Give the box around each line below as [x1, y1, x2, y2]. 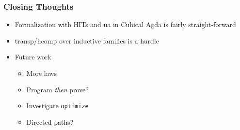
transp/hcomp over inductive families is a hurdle [15, 35, 159, 45]
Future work [15, 52, 51, 62]
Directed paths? [26, 116, 74, 127]
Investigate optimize [26, 101, 89, 111]
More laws [26, 68, 57, 78]
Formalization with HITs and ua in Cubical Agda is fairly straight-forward [15, 19, 236, 29]
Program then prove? [26, 84, 89, 94]
